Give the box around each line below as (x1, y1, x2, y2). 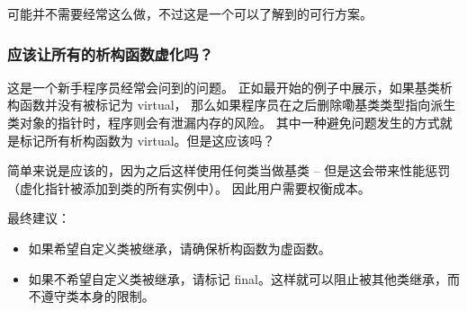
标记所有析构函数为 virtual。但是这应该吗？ (19, 130, 275, 149)
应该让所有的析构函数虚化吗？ (7, 42, 214, 65)
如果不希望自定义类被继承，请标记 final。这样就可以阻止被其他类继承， (28, 269, 447, 288)
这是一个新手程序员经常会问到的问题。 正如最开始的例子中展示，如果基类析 (7, 77, 453, 96)
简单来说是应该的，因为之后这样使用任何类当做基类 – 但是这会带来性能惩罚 (7, 161, 451, 180)
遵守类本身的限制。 (40, 287, 155, 306)
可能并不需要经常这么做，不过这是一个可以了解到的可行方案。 (7, 4, 373, 22)
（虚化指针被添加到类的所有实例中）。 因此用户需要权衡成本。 (7, 178, 371, 197)
